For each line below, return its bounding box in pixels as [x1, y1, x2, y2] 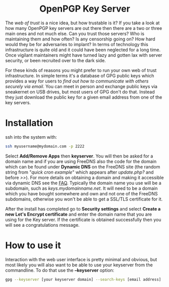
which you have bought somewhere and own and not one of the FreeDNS [5, 190, 158, 196]
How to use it [5, 239, 62, 251]
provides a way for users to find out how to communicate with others [5, 78, 149, 84]
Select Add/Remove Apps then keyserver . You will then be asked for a [5, 153, 153, 159]
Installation [5, 117, 53, 129]
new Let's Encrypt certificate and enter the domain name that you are [5, 211, 152, 217]
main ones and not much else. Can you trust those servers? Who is [5, 30, 145, 36]
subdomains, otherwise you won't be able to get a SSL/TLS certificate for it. [5, 196, 163, 202]
